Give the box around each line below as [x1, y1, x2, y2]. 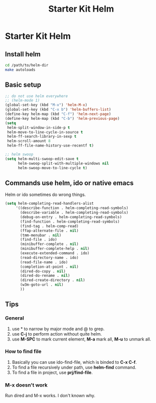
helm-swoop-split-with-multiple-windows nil [17, 161, 109, 166]
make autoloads [5, 67, 36, 72]
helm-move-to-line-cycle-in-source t [7, 129, 83, 134]
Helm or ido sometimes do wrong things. [5, 192, 86, 197]
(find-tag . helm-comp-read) [20, 224, 79, 228]
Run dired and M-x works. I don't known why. [5, 393, 96, 399]
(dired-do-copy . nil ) [20, 269, 66, 274]
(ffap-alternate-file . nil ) [20, 228, 79, 233]
